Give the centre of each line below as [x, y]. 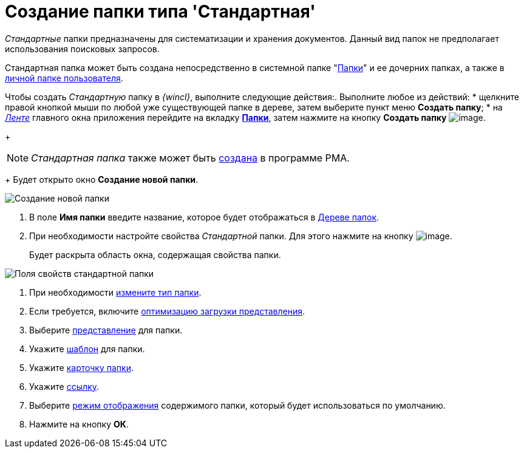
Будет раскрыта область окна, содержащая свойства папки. [155, 254]
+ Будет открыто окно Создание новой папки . [102, 179]
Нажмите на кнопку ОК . [79, 424]
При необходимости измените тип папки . [115, 292]
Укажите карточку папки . [82, 367]
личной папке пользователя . [64, 78]
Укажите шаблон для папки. [87, 349]
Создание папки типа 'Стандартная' [160, 12]
